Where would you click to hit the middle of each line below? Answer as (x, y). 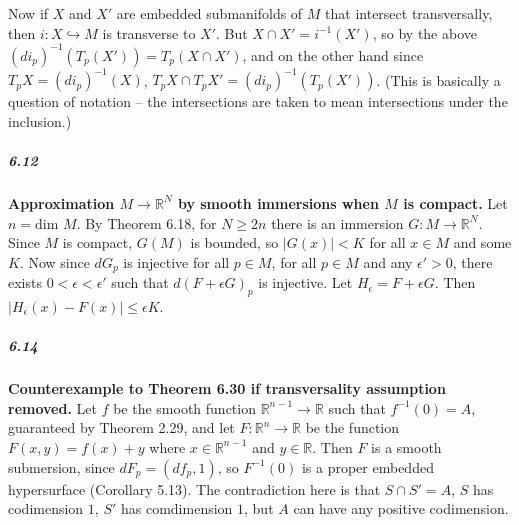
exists (25, 282)
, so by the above (424, 32)
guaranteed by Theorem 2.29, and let (121, 427)
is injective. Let (305, 282)
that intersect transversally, (409, 13)
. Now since (54, 261)
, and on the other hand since (333, 54)
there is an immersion (337, 222)
